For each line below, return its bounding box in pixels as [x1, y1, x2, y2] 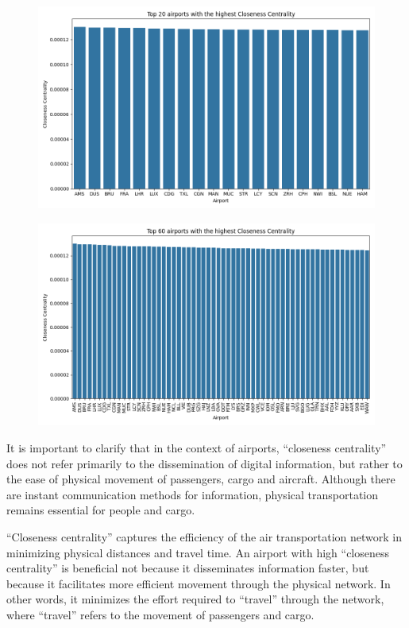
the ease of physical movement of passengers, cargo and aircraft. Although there [6, 471, 395, 487]
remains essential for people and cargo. [6, 502, 195, 518]
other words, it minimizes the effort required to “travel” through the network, [6, 591, 384, 607]
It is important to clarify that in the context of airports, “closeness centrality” [6, 439, 387, 455]
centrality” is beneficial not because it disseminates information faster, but [6, 560, 369, 576]
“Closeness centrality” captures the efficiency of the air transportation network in [6, 528, 402, 545]
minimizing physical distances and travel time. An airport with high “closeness [6, 544, 390, 560]
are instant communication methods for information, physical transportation [6, 486, 379, 502]
